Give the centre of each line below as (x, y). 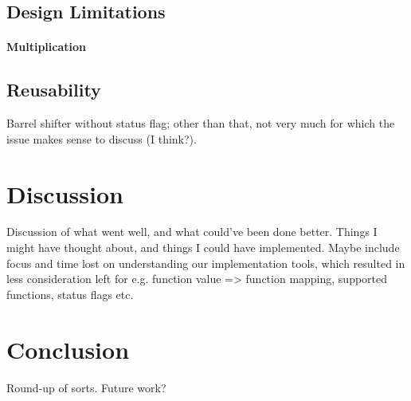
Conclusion (68, 349)
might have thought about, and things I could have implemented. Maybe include (203, 248)
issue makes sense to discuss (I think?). (102, 138)
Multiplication (47, 47)
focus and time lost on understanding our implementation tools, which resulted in (206, 263)
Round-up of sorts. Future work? (86, 387)
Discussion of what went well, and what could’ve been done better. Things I (192, 232)
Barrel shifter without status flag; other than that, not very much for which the (201, 123)
